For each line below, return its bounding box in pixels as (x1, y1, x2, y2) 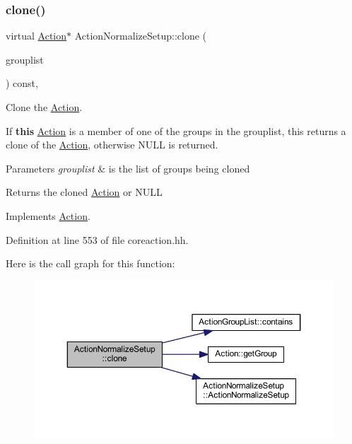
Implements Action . (6, 208, 90, 223)
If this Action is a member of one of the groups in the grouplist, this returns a (6, 123, 346, 138)
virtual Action (6, 28, 67, 43)
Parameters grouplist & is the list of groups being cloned (6, 160, 250, 175)
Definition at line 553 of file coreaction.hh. (6, 232, 189, 247)
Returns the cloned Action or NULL (6, 185, 163, 199)
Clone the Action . (6, 100, 83, 114)
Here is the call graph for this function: (6, 256, 175, 271)
